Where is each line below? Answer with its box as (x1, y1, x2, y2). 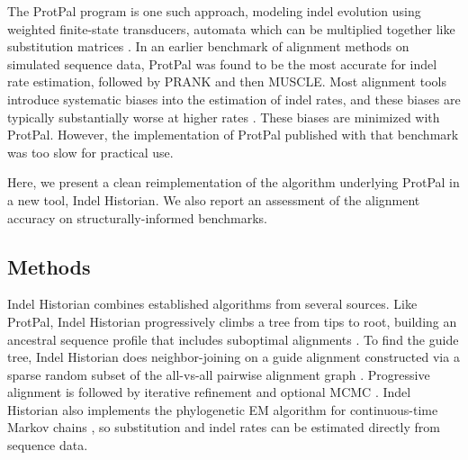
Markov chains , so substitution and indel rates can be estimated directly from (7, 418, 440, 437)
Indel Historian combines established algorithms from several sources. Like (7, 294, 418, 313)
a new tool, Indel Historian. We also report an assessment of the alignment (7, 190, 420, 209)
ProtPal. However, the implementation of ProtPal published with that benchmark (7, 125, 459, 144)
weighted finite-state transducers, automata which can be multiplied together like (7, 19, 455, 38)
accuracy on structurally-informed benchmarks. (7, 208, 267, 227)
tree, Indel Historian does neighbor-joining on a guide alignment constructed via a (7, 347, 460, 366)
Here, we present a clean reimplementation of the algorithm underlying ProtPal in (7, 173, 460, 192)
